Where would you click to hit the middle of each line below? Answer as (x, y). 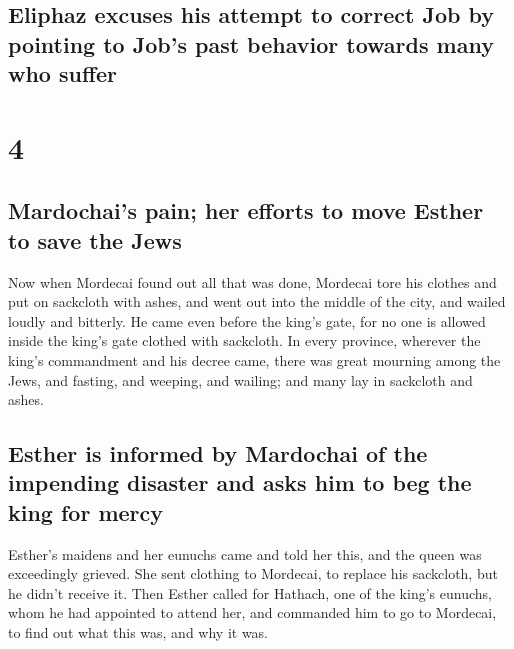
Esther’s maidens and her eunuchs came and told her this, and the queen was (245, 553)
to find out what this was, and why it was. (138, 632)
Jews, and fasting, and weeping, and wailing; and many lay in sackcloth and (240, 379)
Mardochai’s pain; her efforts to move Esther (246, 210)
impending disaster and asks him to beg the (240, 482)
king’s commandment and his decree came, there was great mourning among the (254, 359)
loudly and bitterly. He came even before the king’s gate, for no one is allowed (247, 320)
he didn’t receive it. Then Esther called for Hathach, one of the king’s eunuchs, (250, 592)
